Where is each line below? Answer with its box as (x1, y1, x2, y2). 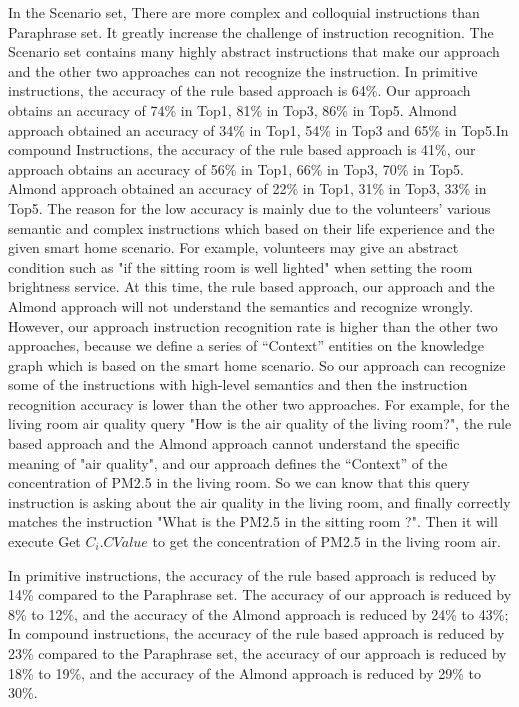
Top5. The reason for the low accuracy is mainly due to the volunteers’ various (8, 197, 491, 218)
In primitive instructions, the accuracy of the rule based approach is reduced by (8, 564, 497, 585)
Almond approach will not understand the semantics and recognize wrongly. (8, 295, 474, 316)
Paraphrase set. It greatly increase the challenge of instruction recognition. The (8, 21, 494, 42)
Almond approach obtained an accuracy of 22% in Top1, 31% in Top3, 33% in (8, 178, 487, 199)
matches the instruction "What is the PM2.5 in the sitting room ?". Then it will (8, 511, 498, 532)
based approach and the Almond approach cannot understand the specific (8, 433, 460, 454)
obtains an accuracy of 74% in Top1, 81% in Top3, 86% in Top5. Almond (8, 99, 457, 120)
